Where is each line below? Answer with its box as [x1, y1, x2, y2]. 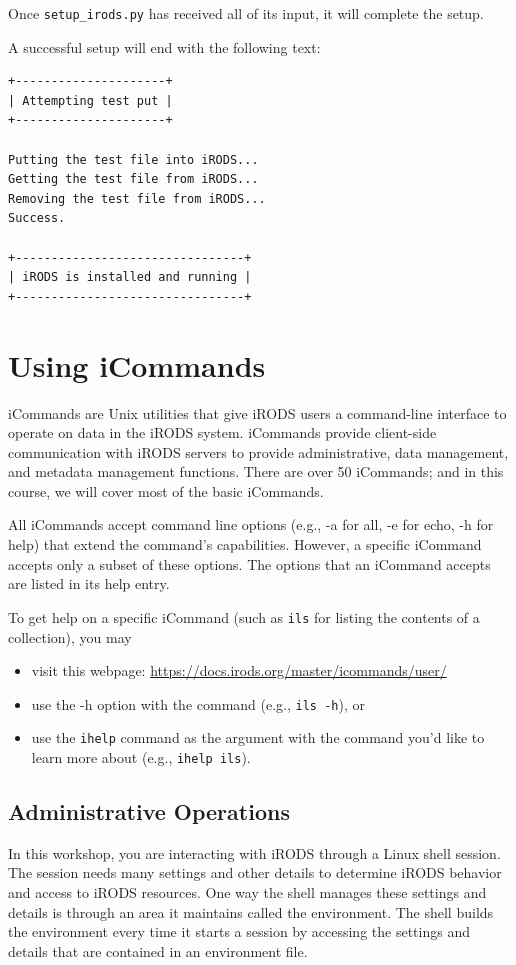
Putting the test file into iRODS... [8, 152, 259, 167]
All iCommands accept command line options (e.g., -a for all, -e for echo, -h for [8, 514, 494, 535]
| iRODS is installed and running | [8, 270, 252, 285]
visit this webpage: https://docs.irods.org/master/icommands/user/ [31, 660, 447, 681]
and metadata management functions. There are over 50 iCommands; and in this [8, 461, 504, 482]
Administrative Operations [8, 796, 290, 827]
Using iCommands [8, 344, 266, 385]
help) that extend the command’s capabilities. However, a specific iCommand [8, 534, 482, 555]
